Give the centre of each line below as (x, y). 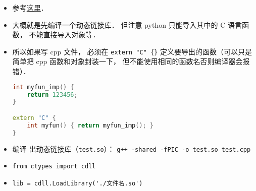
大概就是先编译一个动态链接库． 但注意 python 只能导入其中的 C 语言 (127, 24)
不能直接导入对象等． (64, 35)
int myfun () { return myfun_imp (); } (90, 125)
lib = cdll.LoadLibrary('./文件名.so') (78, 183)
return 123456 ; (52, 94)
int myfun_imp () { (43, 87)
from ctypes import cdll (54, 167)
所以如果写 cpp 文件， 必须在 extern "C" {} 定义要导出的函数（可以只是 (132, 51)
